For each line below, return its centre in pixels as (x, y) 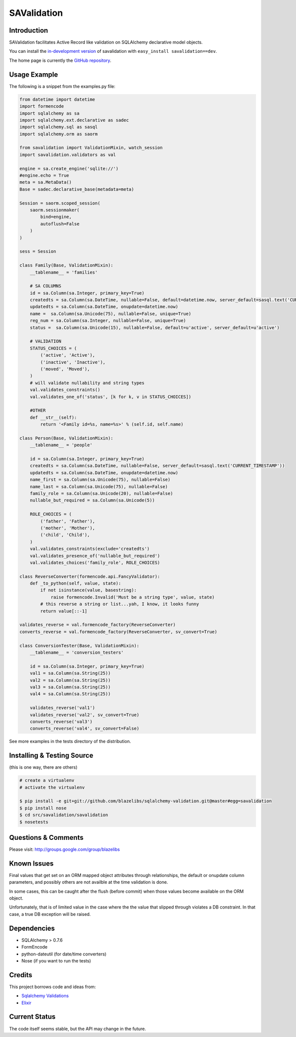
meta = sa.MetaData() (46, 182)
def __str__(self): (54, 417)
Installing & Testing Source (51, 756)
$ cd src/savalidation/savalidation (64, 815)
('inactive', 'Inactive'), (73, 362)
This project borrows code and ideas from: (53, 987)
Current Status (32, 1017)
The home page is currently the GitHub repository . (60, 60)
